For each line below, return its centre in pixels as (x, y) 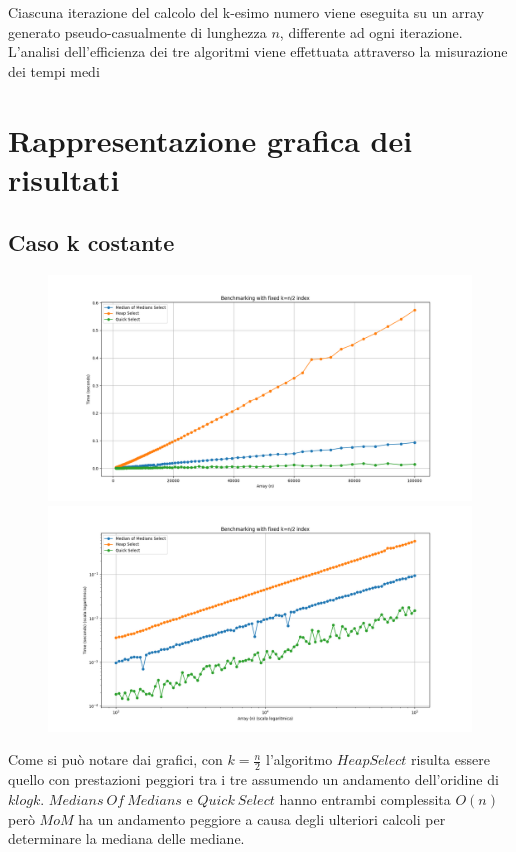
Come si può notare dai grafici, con (115, 759)
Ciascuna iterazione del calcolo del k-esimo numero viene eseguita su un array (246, 12)
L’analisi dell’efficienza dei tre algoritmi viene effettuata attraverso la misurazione (258, 51)
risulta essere (450, 759)
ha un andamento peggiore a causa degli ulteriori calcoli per (262, 818)
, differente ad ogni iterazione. (371, 31)
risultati (64, 178)
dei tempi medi (54, 70)
